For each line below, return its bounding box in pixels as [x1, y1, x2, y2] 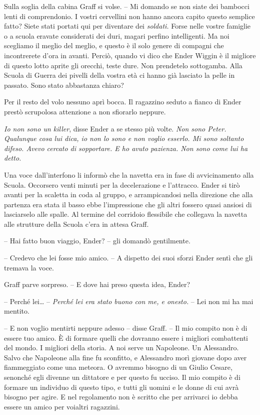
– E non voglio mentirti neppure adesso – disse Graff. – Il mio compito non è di [4, 323, 247, 333]
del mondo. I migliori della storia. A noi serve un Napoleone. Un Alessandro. [4, 342, 239, 353]
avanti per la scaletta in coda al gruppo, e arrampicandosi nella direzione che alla [4, 189, 253, 200]
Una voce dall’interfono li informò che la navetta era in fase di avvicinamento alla [4, 169, 254, 180]
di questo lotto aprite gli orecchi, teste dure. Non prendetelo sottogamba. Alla [4, 60, 242, 70]
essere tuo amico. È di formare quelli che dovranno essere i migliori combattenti [4, 332, 248, 343]
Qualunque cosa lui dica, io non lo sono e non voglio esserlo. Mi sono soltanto [4, 133, 244, 144]
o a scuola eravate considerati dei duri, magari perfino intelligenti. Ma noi [4, 30, 229, 41]
